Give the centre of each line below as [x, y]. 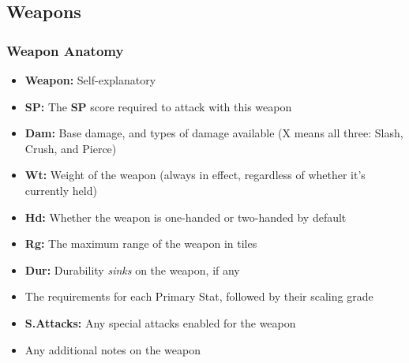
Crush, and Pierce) [71, 148]
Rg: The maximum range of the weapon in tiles [141, 243]
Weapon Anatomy [65, 50]
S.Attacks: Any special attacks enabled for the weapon [160, 322]
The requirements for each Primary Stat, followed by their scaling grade [199, 296]
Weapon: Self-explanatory [90, 80]
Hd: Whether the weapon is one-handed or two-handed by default [186, 217]
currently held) [61, 190]
